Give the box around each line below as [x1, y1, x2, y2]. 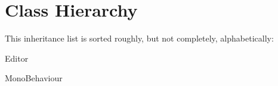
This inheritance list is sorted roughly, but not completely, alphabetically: [5, 32, 274, 44]
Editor [5, 52, 29, 64]
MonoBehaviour [5, 72, 63, 84]
